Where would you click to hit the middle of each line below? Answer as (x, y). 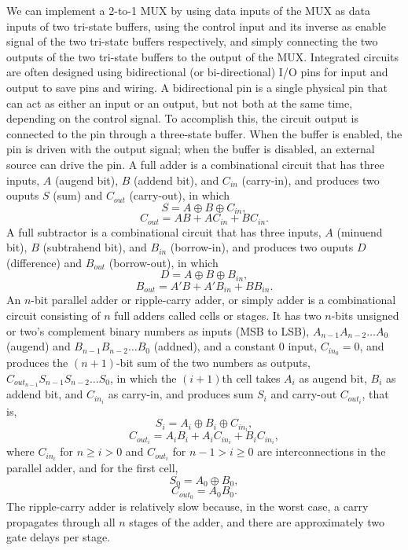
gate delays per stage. (59, 537)
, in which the (143, 378)
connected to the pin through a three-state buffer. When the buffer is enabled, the (204, 133)
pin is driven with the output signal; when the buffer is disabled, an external (191, 149)
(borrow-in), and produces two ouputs (262, 247)
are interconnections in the (322, 451)
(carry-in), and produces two (311, 180)
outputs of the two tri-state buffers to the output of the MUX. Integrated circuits (203, 56)
